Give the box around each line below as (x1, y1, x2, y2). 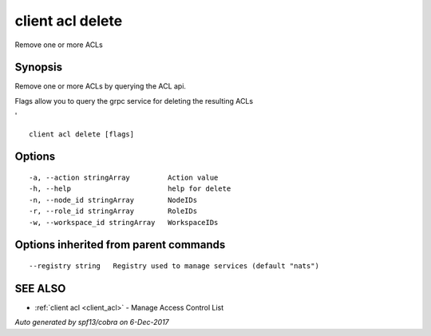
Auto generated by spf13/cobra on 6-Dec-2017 (14, 318, 169, 327)
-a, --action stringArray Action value (29, 173, 219, 183)
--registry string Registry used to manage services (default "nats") (29, 262, 319, 271)
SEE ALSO (14, 282, 66, 295)
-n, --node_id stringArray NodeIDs (29, 196, 198, 204)
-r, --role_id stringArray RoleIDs (29, 207, 198, 215)
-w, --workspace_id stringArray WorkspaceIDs (29, 218, 219, 227)
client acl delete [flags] (29, 129, 135, 139)
